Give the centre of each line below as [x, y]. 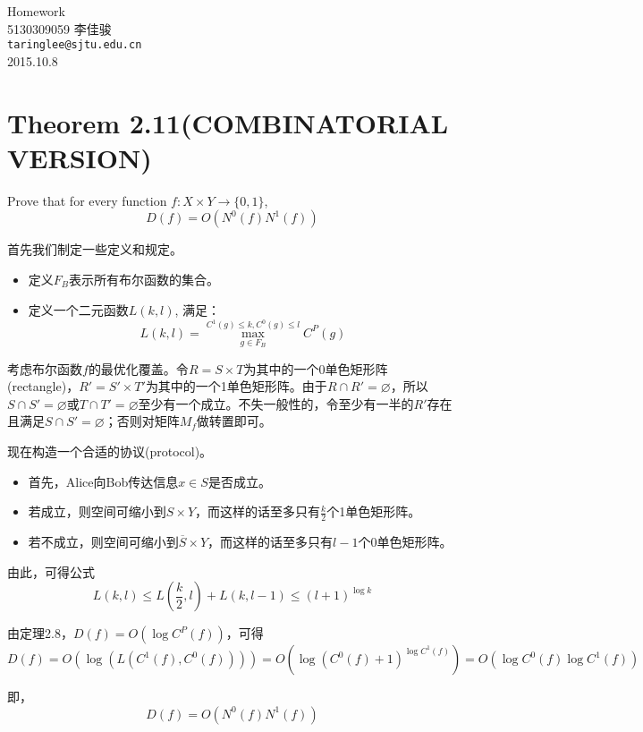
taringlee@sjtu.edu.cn [75, 45]
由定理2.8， [40, 633]
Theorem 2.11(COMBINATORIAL [228, 122]
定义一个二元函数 [78, 309]
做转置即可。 [234, 421]
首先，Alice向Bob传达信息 [103, 481]
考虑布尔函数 [45, 368]
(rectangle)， [43, 386]
